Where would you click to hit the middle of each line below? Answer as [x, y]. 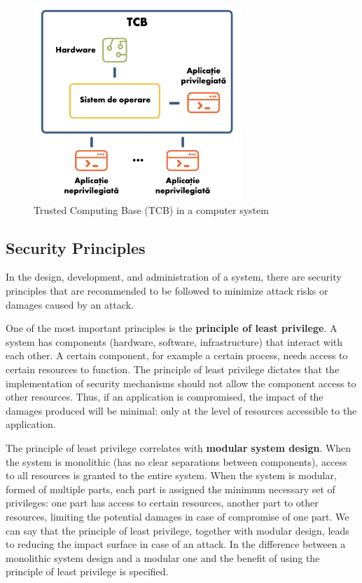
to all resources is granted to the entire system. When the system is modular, [171, 475]
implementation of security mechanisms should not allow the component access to [181, 383]
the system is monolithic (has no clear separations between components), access [176, 461]
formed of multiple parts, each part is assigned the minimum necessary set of [170, 489]
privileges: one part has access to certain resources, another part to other [162, 503]
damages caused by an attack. [70, 304]
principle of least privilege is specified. [87, 571]
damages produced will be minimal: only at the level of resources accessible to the [181, 410]
